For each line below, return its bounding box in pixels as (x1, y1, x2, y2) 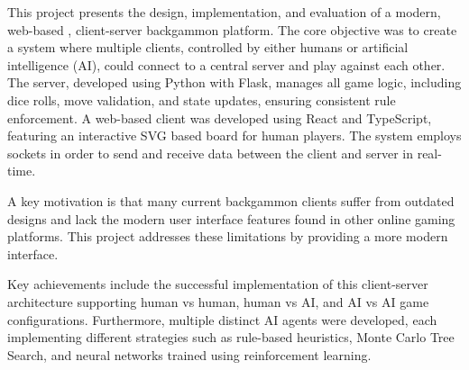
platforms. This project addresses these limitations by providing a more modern (7, 227, 448, 246)
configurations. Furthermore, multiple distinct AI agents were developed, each (7, 310, 437, 329)
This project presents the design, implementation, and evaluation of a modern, (7, 3, 441, 21)
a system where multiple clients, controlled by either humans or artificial (7, 38, 409, 57)
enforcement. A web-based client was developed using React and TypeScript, (7, 108, 432, 127)
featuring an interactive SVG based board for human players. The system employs (7, 126, 462, 145)
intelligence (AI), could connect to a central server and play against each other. (7, 55, 446, 74)
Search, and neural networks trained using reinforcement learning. (7, 345, 372, 364)
